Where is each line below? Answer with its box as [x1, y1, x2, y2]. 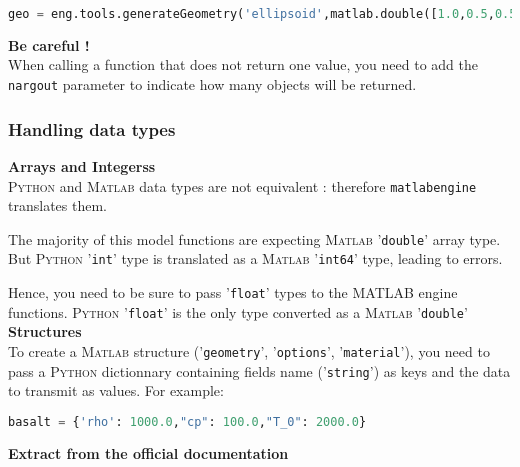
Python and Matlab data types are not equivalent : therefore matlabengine [8, 175, 477, 196]
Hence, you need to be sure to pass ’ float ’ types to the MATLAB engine [8, 282, 458, 303]
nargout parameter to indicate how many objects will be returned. [8, 74, 417, 95]
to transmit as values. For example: [8, 380, 224, 401]
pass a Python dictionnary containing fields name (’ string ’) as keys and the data [8, 360, 511, 381]
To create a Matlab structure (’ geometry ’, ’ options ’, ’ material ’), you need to [8, 341, 490, 361]
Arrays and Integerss [8, 155, 156, 176]
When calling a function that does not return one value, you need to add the [8, 54, 478, 75]
